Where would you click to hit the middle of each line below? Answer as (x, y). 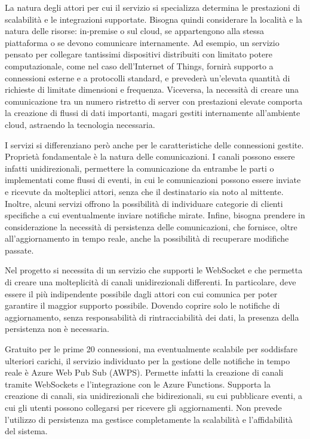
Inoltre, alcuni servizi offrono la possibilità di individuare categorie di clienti (144, 203)
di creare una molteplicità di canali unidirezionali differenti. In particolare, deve (151, 282)
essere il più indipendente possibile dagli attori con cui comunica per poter (141, 293)
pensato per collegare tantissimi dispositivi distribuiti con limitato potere (139, 54)
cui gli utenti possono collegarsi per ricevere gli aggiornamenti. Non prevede (143, 407)
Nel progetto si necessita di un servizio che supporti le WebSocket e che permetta (154, 270)
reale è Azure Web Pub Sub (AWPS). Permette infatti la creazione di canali (144, 372)
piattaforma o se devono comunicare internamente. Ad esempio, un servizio (142, 42)
